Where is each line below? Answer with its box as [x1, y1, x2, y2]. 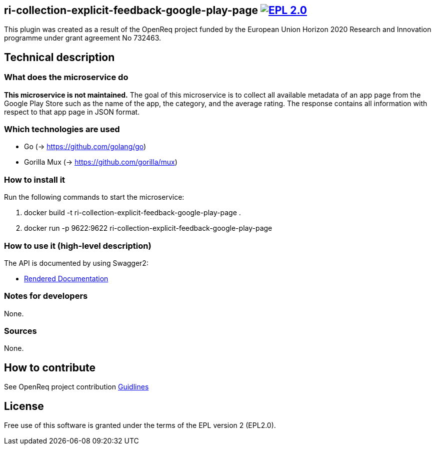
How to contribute [4, 361, 96, 374]
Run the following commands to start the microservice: [4, 193, 184, 202]
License [4, 399, 44, 412]
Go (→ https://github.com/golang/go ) [24, 142, 146, 151]
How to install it [4, 174, 65, 185]
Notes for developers [4, 291, 88, 301]
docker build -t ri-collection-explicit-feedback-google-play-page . [24, 208, 241, 217]
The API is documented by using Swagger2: [4, 258, 148, 267]
